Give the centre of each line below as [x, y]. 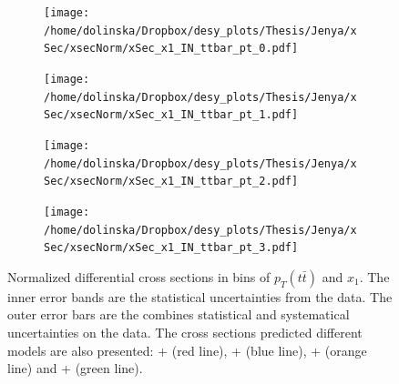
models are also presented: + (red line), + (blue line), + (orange [187, 350]
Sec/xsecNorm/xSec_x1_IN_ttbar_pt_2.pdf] [171, 182]
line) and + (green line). [75, 368]
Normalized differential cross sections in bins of [139, 276]
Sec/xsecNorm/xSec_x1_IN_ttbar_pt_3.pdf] [171, 248]
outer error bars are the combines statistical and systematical [179, 314]
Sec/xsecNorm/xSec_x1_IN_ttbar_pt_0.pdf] [171, 49]
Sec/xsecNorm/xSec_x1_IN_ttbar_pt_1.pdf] [171, 115]
